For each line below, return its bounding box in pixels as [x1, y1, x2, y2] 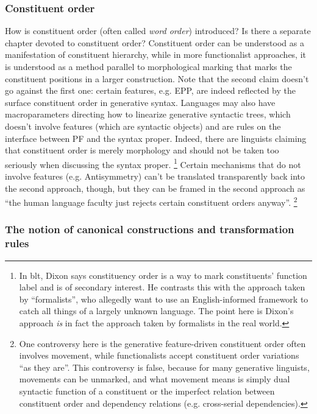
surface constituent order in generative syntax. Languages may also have [5, 96, 276, 108]
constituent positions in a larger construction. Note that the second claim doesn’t [5, 72, 309, 85]
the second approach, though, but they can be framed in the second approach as [5, 181, 305, 194]
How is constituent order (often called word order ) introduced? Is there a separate [5, 24, 311, 37]
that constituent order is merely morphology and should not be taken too [5, 144, 279, 156]
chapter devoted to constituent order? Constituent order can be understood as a [5, 36, 304, 49]
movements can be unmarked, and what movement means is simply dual [19, 373, 290, 385]
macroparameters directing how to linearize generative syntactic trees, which [5, 108, 291, 121]
